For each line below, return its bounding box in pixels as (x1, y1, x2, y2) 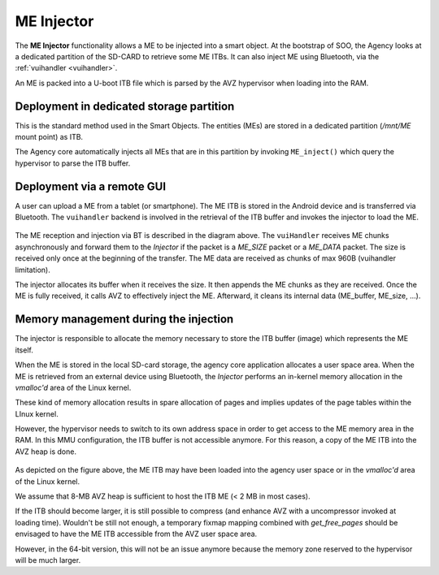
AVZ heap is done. (15, 447, 77, 456)
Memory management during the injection (15, 313, 234, 326)
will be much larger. (15, 555, 81, 564)
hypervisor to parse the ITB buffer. (15, 158, 131, 168)
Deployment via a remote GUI (15, 179, 167, 193)
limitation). (15, 265, 50, 275)
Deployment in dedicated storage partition (15, 99, 235, 113)
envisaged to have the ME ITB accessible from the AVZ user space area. (15, 529, 258, 539)
